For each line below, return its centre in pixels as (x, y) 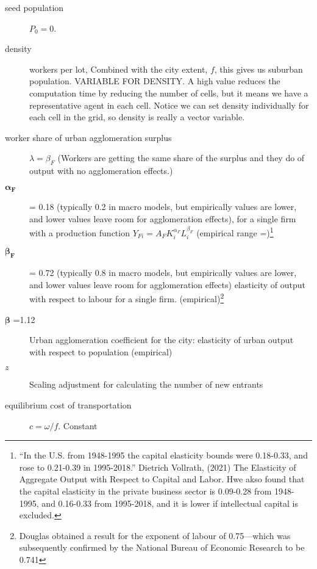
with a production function (80, 233)
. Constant (78, 425)
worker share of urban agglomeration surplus (88, 137)
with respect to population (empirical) (101, 351)
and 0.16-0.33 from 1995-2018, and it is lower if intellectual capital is (170, 503)
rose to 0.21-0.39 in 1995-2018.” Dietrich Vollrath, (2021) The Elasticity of (158, 467)
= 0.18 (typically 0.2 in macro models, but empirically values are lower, (163, 207)
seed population (34, 7)
